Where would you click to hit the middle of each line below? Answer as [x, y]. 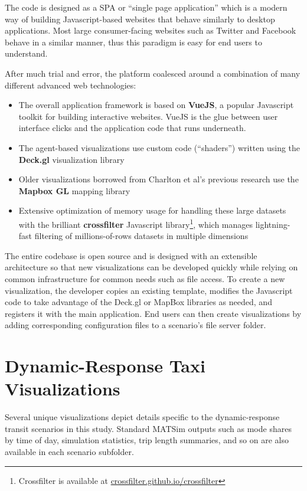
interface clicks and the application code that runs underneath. [132, 128]
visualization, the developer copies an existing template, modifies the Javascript [149, 290]
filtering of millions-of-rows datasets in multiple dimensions [141, 236]
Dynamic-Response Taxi [105, 366]
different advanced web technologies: [71, 85]
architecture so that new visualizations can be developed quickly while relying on [151, 267]
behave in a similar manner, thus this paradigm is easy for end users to [133, 42]
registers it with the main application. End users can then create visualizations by [153, 313]
